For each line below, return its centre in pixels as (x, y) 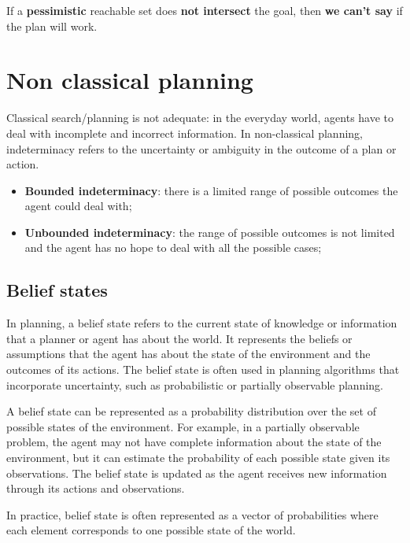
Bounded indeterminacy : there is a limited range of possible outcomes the (211, 190)
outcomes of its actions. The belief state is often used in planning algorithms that (203, 369)
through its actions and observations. (96, 488)
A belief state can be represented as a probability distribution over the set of (191, 411)
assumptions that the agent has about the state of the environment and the (188, 354)
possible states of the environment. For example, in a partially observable (183, 426)
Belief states (57, 290)
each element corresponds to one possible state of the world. (151, 530)
